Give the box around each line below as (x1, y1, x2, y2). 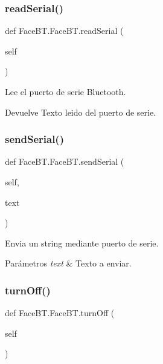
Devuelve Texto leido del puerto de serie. (5, 105, 156, 118)
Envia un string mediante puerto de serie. (5, 236, 159, 249)
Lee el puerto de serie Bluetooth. (5, 85, 126, 98)
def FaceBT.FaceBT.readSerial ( (5, 24, 124, 37)
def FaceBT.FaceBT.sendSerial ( (5, 155, 124, 168)
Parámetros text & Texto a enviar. (5, 257, 132, 270)
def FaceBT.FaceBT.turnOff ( (5, 306, 115, 319)
